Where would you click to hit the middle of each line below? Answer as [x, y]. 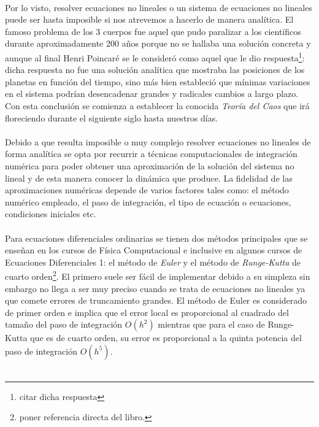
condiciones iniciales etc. [51, 214]
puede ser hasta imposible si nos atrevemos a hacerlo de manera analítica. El [149, 19]
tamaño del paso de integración [64, 324]
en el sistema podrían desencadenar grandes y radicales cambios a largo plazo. [152, 94]
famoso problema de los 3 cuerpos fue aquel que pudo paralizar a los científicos [153, 31]
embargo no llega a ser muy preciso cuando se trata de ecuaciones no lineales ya [155, 288]
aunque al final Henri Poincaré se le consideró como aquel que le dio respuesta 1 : [155, 56]
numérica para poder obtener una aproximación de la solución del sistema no [150, 165]
